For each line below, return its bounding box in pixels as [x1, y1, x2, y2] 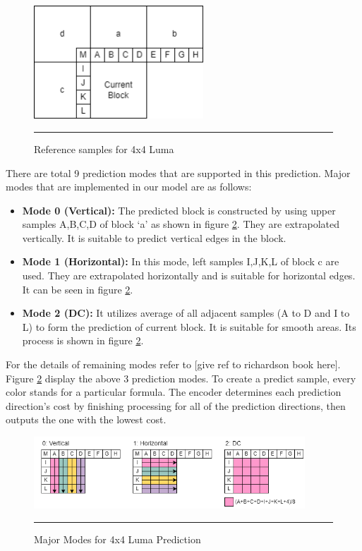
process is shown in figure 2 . [22, 333, 144, 348]
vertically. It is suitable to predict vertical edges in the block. [22, 230, 286, 245]
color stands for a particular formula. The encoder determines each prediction [6, 385, 342, 399]
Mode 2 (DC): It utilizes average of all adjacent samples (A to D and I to [22, 305, 350, 320]
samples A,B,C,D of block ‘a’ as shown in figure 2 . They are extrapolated [22, 217, 339, 231]
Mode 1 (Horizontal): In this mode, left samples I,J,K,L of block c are [22, 254, 339, 269]
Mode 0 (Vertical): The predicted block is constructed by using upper [22, 202, 336, 217]
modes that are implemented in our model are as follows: [6, 179, 252, 194]
